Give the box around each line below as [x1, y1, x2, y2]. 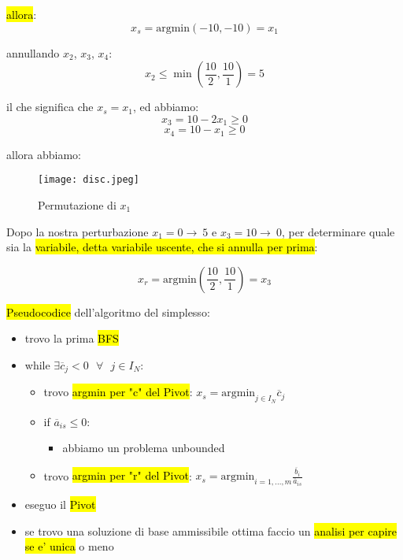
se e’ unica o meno [24, 538, 114, 554]
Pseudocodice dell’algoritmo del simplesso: [6, 303, 210, 320]
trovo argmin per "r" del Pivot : [43, 467, 192, 484]
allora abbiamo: [6, 146, 81, 162]
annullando [6, 44, 60, 61]
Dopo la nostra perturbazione [6, 223, 149, 239]
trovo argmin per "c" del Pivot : [43, 384, 193, 400]
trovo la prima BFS [24, 330, 119, 347]
